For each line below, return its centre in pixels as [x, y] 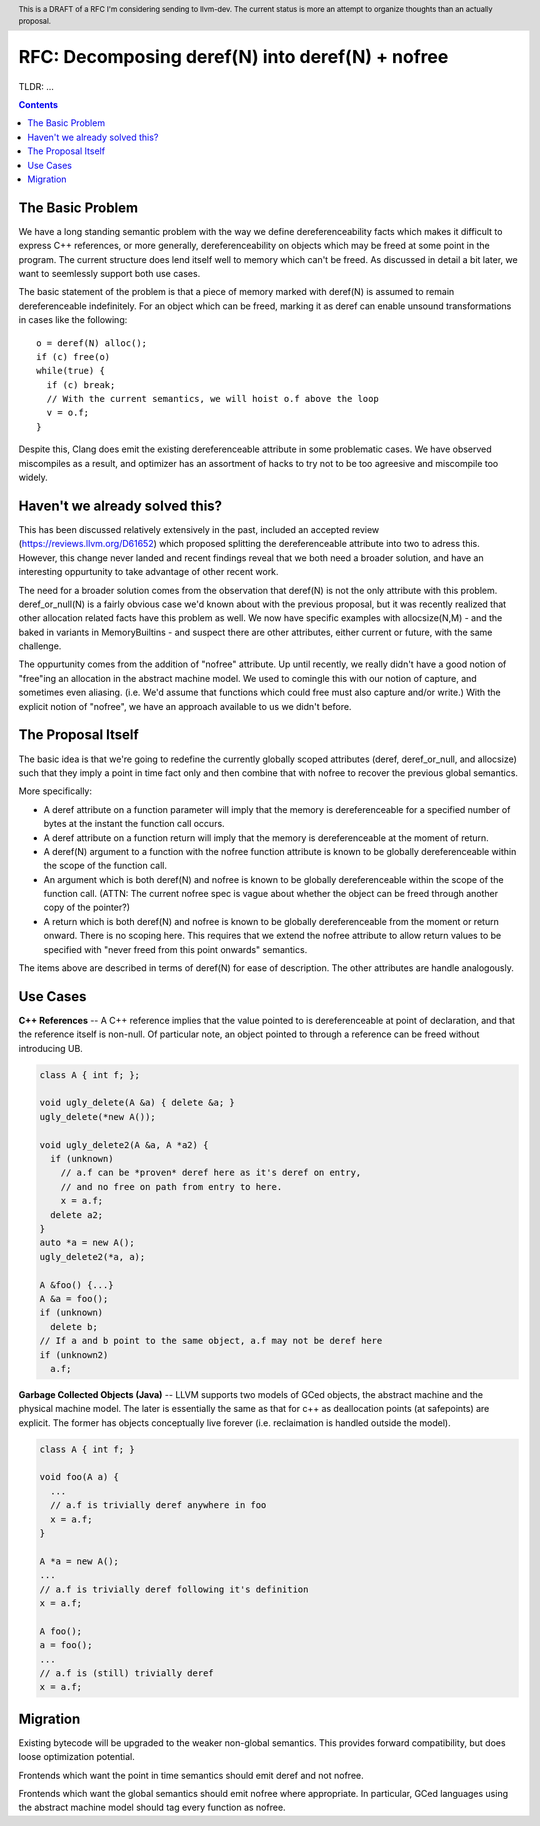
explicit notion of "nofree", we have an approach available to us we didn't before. [185, 706]
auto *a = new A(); [87, 1243]
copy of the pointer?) [86, 907]
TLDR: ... [36, 86]
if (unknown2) [74, 1354]
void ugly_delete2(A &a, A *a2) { [124, 1144]
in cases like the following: [73, 320]
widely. [33, 477]
